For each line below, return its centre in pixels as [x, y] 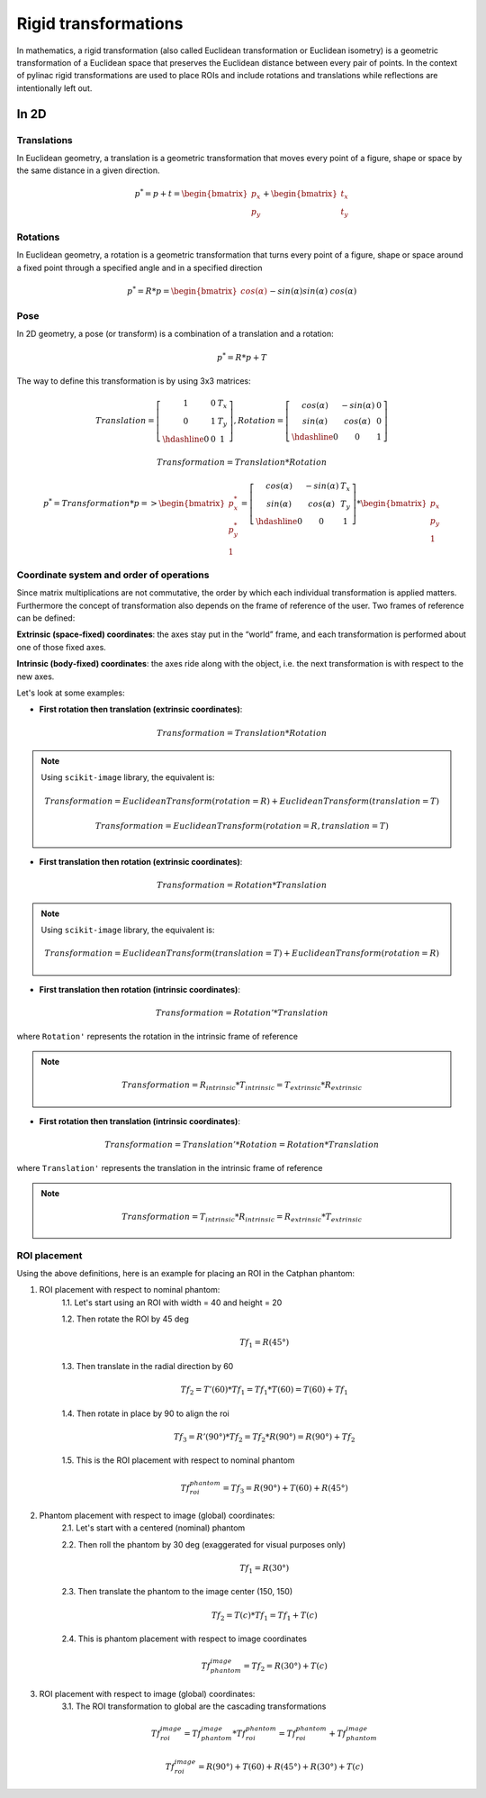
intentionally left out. [54, 88]
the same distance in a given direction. [88, 170]
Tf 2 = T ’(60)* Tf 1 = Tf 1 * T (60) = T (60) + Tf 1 [264, 1390]
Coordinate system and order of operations [113, 575]
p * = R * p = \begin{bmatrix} [182, 291]
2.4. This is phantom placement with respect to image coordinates [184, 1639]
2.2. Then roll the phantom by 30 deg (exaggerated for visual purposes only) [204, 1544]
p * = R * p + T [242, 357]
